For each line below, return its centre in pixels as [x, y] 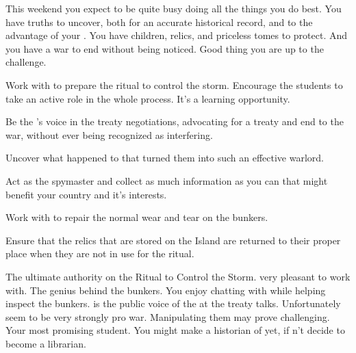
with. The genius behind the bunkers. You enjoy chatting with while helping [166, 290]
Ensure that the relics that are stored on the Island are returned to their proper [173, 240]
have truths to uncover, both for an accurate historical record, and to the [159, 22]
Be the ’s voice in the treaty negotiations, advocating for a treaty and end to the [175, 121]
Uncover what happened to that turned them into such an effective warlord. [165, 158]
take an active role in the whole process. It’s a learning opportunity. [148, 98]
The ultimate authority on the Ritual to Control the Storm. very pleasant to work [178, 276]
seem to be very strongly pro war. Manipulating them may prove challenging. [168, 316]
